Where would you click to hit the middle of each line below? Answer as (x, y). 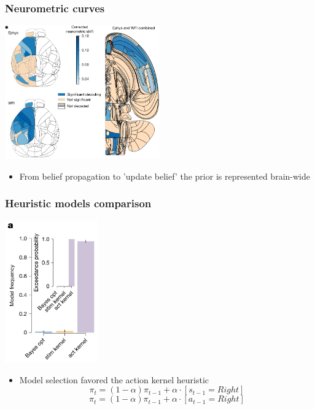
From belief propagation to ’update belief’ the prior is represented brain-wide (165, 176)
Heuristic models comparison (78, 203)
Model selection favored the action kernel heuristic (114, 379)
